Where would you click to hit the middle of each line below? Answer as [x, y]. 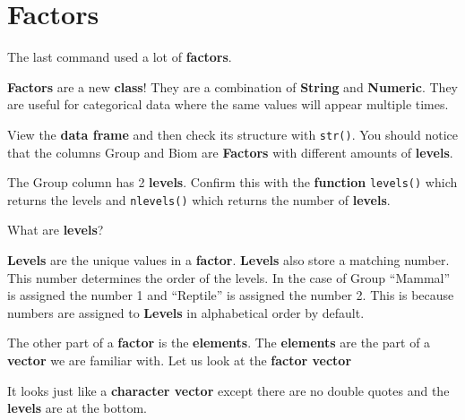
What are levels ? [56, 230]
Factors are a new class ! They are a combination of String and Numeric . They [233, 86]
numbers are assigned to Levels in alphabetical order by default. [186, 312]
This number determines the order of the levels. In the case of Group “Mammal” [229, 277]
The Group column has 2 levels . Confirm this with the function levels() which [232, 182]
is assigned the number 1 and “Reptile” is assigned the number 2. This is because [231, 295]
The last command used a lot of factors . [120, 57]
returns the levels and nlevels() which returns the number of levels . [199, 199]
